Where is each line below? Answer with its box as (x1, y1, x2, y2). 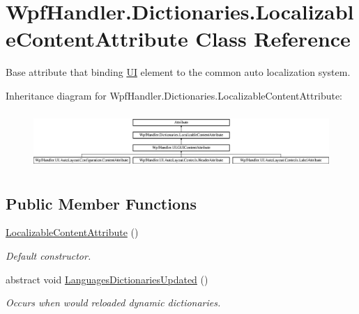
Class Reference (195, 24, 351, 53)
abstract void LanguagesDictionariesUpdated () (6, 272, 208, 286)
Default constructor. (6, 248, 91, 262)
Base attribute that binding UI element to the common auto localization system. (6, 65, 351, 79)
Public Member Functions (6, 192, 197, 214)
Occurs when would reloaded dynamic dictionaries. (6, 295, 221, 310)
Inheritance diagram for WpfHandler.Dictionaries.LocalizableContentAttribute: (6, 88, 342, 102)
